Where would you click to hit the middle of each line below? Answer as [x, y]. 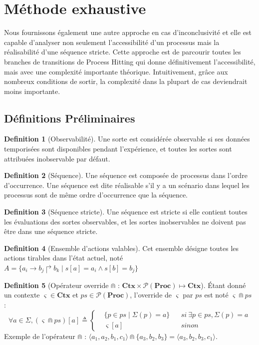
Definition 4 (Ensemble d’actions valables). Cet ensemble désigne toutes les [122, 248]
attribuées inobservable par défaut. [57, 158]
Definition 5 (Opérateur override [56, 285]
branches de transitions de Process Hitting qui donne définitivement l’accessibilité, [130, 61]
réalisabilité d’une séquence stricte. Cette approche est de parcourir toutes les [123, 52]
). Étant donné [223, 285]
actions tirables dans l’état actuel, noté [64, 258]
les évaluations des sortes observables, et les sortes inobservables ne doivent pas [125, 221]
